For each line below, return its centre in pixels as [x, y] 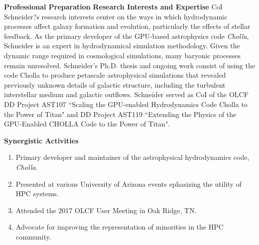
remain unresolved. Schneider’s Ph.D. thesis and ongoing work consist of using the [129, 65]
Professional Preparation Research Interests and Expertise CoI [113, 6]
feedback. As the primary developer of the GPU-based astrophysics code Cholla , [127, 36]
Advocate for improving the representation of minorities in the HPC [120, 227]
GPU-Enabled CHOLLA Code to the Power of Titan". [87, 124]
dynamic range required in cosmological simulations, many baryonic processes [123, 55]
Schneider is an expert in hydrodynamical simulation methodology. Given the [122, 46]
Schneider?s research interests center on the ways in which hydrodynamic [116, 16]
